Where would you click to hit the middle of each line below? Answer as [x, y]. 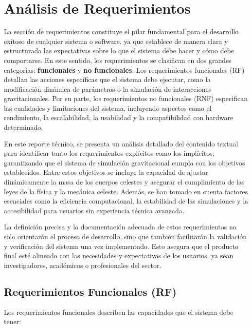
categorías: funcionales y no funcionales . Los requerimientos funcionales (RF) [124, 70]
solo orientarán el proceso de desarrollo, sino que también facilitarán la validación [126, 236]
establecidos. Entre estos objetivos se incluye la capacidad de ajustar [106, 172]
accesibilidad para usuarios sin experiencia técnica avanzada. [94, 210]
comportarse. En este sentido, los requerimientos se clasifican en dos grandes [118, 60]
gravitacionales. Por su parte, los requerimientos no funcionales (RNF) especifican [126, 98]
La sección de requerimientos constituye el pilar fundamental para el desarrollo [121, 31]
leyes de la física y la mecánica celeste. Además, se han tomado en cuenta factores [126, 191]
